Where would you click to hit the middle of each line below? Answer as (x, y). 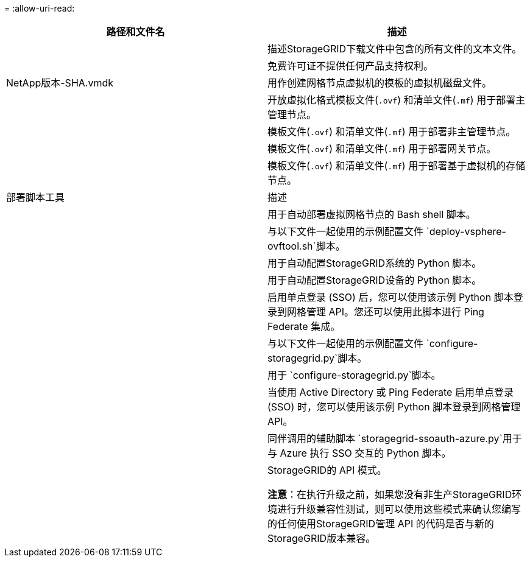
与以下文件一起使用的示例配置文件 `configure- (373, 343)
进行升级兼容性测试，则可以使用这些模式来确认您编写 (399, 509)
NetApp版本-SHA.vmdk (60, 83)
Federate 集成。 (304, 326)
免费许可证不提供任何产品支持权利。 (351, 66)
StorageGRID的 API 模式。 (327, 470)
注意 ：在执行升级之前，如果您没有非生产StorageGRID (390, 494)
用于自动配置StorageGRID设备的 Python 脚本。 (375, 280)
